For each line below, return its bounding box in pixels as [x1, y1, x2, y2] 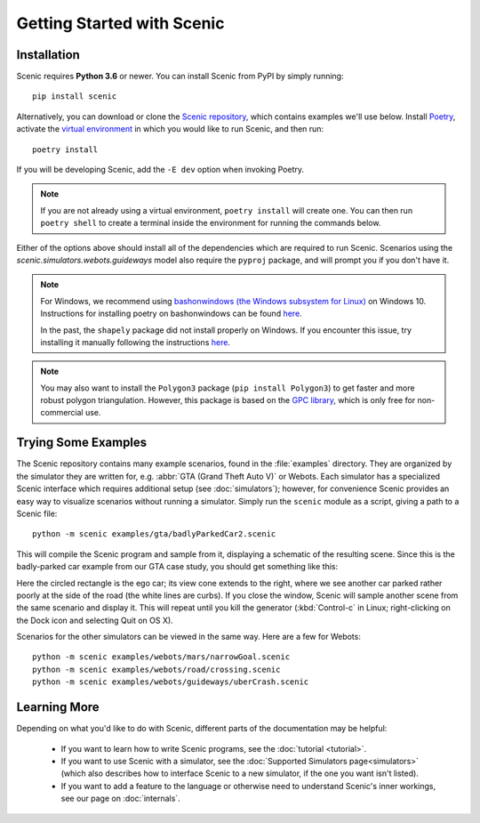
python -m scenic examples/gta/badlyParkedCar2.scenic [32, 529, 276, 539]
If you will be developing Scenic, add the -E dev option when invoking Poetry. [16, 165, 305, 175]
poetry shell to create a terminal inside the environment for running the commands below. [40, 218, 381, 229]
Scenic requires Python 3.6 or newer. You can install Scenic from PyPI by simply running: [16, 71, 344, 82]
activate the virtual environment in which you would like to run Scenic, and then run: [16, 124, 324, 134]
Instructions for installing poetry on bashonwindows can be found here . [40, 308, 302, 319]
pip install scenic [32, 92, 117, 101]
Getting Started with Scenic [16, 13, 225, 33]
